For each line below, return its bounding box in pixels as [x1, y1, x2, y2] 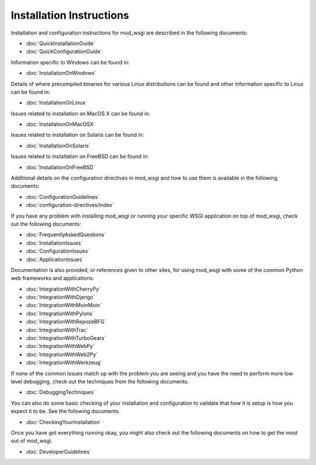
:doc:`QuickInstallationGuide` [25, 40, 96, 47]
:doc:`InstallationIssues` [25, 239, 83, 246]
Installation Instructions [11, 9, 129, 22]
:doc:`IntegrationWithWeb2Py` [25, 351, 98, 358]
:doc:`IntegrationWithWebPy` [25, 343, 95, 350]
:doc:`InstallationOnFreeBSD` [25, 164, 95, 171]
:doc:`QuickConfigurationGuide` [25, 48, 102, 55]
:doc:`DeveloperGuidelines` [25, 448, 92, 455]
